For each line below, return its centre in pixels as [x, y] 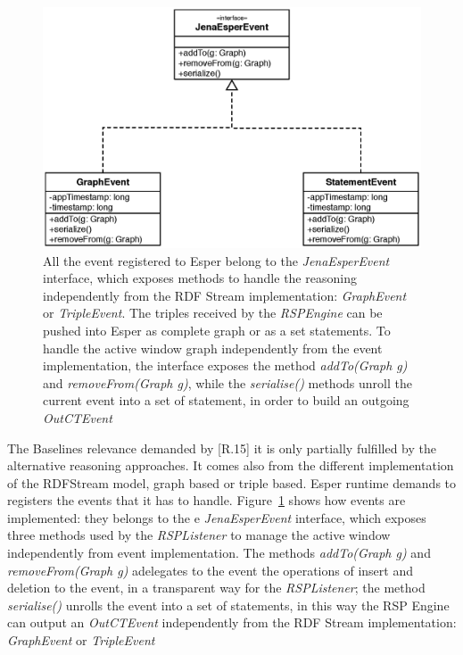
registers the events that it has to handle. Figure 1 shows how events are [207, 500]
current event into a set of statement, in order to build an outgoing [226, 400]
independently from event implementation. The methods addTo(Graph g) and [219, 553]
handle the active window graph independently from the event [213, 348]
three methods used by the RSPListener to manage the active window [199, 535]
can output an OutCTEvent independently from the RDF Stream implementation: [232, 622]
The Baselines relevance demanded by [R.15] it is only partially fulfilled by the [222, 448]
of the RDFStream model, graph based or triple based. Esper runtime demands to [232, 482]
